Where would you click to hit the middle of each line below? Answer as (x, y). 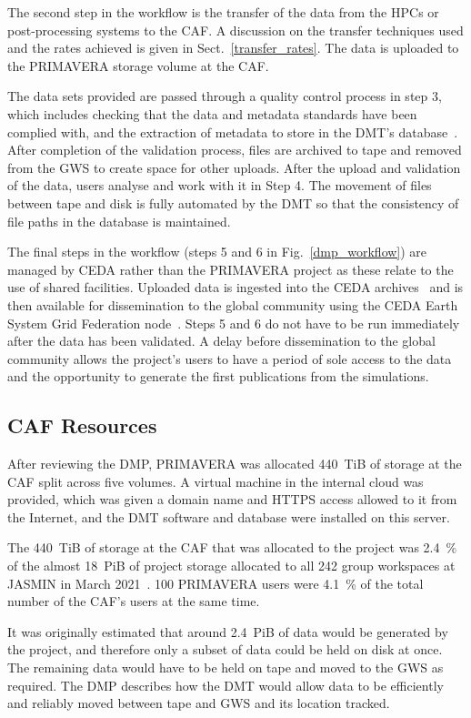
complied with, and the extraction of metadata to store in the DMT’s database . (233, 131)
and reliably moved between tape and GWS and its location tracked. (199, 703)
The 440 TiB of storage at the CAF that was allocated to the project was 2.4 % (232, 547)
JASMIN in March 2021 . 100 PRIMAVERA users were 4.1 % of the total (215, 583)
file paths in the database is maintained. (119, 221)
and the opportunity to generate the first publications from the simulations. (218, 376)
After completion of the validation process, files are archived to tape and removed (235, 150)
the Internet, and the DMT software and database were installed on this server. (229, 516)
